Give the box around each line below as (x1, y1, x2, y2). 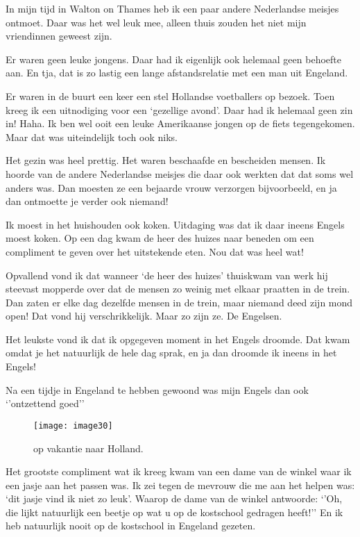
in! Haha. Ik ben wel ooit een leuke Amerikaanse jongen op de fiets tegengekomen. (6, 116, 355, 131)
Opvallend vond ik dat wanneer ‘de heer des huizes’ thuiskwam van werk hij (6, 267, 328, 282)
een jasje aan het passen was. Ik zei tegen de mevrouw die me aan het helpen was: (6, 477, 355, 492)
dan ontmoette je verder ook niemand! (6, 194, 169, 208)
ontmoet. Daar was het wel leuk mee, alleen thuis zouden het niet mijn (6, 15, 307, 29)
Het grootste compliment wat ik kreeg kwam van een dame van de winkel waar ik (6, 464, 352, 479)
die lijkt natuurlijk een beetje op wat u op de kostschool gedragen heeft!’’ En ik (6, 504, 343, 519)
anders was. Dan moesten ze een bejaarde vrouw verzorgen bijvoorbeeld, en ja (6, 180, 337, 195)
